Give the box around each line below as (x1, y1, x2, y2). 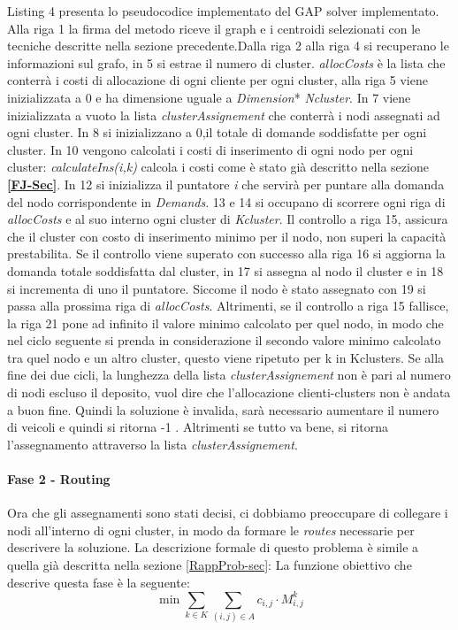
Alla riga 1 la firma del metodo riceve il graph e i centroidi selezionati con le (7, 19, 421, 37)
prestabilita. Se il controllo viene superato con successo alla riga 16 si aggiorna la (7, 244, 446, 263)
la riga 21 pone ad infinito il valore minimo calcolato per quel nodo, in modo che (7, 313, 444, 332)
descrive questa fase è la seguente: (7, 572, 190, 591)
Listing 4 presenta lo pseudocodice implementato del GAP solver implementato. (7, 2, 439, 19)
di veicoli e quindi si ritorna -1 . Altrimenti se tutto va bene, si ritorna (7, 418, 388, 436)
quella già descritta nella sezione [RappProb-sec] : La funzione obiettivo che (7, 556, 412, 574)
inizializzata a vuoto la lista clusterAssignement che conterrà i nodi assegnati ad (7, 105, 440, 124)
